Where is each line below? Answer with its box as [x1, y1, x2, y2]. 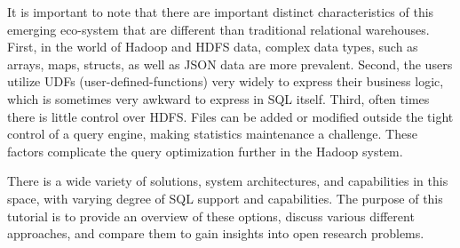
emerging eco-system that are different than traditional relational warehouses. [7, 20, 430, 38]
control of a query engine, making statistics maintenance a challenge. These [7, 124, 417, 143]
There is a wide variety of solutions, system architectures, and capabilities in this [7, 172, 448, 190]
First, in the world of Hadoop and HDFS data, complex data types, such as [7, 37, 418, 56]
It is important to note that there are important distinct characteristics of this [7, 3, 434, 20]
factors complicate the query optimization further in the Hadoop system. [7, 141, 403, 160]
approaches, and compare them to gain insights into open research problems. [7, 224, 424, 243]
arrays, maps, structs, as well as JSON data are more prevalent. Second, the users [7, 54, 453, 73]
